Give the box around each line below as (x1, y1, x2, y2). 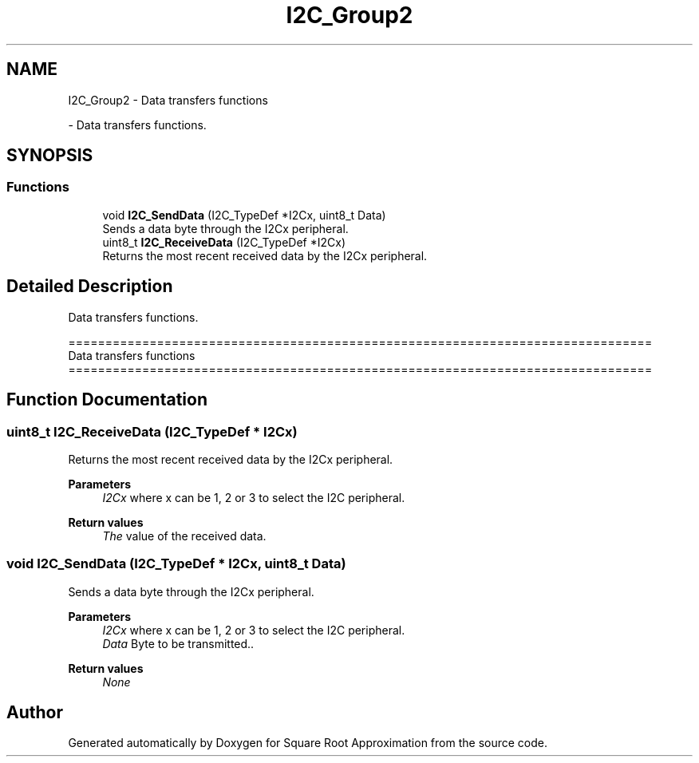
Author (6, 702, 63, 723)
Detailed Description (6, 276, 173, 297)
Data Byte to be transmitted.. (102, 636, 255, 650)
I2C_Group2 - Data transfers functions (68, 93, 268, 107)
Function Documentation (6, 389, 207, 410)
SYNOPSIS (6, 145, 93, 166)
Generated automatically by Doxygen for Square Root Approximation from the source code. (68, 736, 547, 750)
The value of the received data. (102, 528, 267, 543)
